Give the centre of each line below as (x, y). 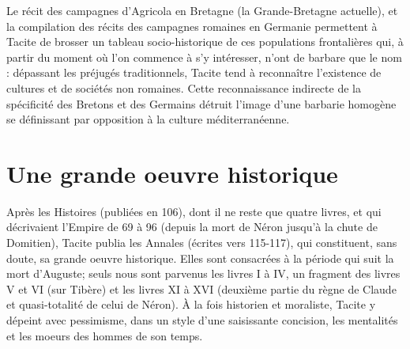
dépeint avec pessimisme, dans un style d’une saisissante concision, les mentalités (202, 320)
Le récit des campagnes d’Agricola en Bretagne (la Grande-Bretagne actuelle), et (202, 10)
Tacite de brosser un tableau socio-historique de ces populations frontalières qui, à (205, 42)
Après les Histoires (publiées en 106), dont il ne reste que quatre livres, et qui (194, 211)
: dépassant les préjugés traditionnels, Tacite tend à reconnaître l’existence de (194, 72)
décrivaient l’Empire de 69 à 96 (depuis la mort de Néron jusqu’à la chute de (192, 227)
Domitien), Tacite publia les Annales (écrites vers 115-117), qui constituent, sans (202, 243)
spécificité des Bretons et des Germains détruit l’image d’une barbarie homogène (201, 103)
